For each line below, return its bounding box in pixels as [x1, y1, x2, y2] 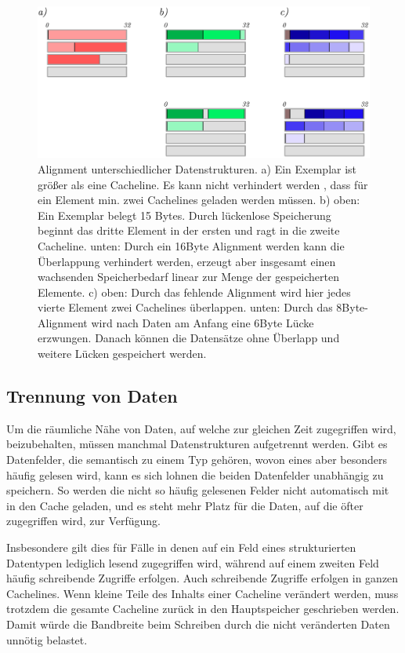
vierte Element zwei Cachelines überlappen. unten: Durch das [38, 299, 333, 316]
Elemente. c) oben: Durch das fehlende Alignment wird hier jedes [38, 283, 351, 300]
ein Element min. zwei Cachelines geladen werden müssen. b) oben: [38, 192, 360, 208]
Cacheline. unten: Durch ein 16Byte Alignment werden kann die [38, 237, 345, 254]
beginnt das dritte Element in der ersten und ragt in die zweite [38, 222, 340, 239]
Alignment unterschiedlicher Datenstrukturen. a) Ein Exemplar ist [38, 160, 357, 177]
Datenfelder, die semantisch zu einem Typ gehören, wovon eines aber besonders [6, 451, 388, 468]
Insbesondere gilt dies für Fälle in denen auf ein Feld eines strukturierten [6, 539, 356, 556]
